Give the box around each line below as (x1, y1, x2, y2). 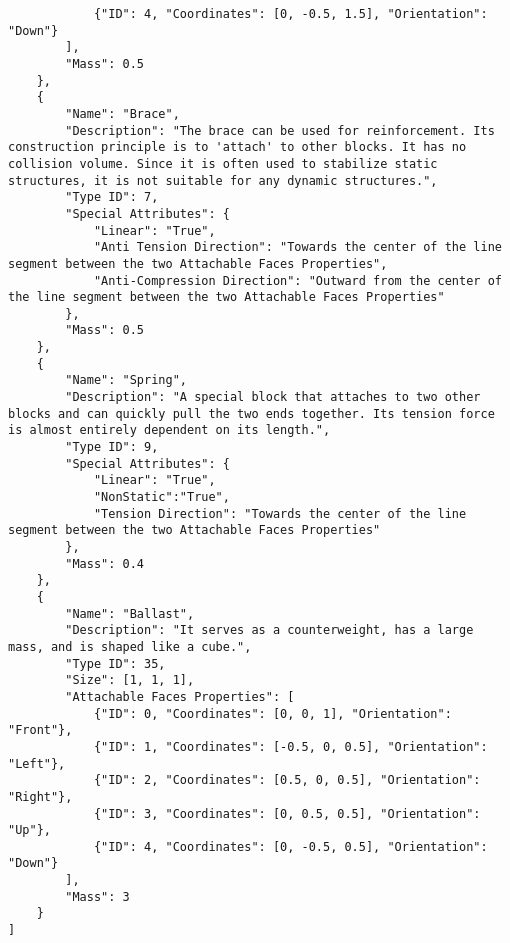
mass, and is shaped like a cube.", (8, 639, 252, 654)
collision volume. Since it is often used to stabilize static (8, 156, 438, 171)
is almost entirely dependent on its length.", (8, 423, 331, 438)
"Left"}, (8, 756, 66, 771)
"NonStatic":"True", (93, 490, 230, 505)
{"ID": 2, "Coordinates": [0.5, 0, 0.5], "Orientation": (93, 773, 481, 788)
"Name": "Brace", (65, 106, 180, 121)
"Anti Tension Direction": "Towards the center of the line (93, 240, 502, 255)
